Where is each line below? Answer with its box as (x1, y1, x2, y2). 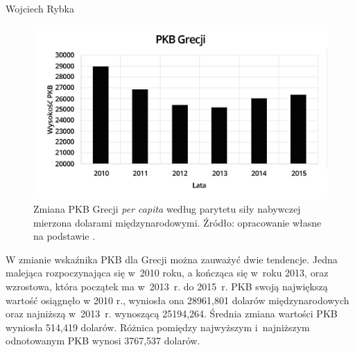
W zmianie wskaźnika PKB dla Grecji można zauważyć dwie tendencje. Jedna (6, 252, 338, 266)
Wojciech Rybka (6, 1, 74, 15)
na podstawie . (33, 229, 96, 243)
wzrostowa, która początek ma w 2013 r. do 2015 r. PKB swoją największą (6, 279, 328, 294)
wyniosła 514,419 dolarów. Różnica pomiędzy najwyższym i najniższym (6, 319, 310, 334)
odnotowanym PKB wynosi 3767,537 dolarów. (6, 333, 200, 348)
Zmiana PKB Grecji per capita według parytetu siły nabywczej (33, 202, 301, 216)
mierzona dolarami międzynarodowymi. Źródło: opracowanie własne (33, 215, 322, 229)
